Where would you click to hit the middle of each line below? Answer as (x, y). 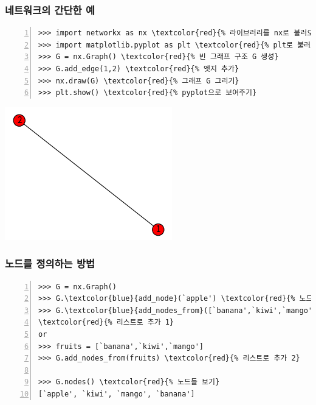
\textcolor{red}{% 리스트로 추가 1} (106, 322)
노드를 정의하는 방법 (50, 263)
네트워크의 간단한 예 (50, 9)
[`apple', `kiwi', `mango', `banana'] (117, 394)
